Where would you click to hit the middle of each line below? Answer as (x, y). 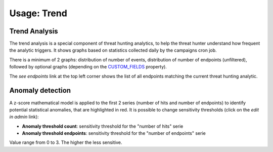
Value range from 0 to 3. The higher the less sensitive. (66, 142)
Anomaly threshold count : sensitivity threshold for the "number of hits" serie (103, 126)
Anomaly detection (40, 90)
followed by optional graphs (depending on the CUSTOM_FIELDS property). (88, 67)
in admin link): (24, 117)
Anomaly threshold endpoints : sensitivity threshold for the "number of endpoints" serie (114, 133)
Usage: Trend (38, 13)
